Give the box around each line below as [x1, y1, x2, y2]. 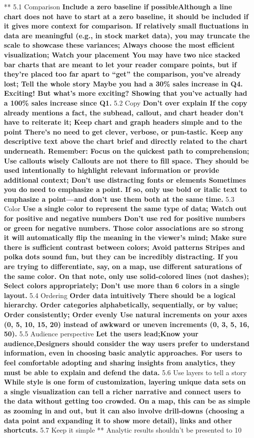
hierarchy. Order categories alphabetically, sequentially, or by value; [4, 300, 238, 310]
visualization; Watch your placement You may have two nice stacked [4, 49, 240, 59]
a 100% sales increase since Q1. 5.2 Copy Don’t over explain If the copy [4, 97, 248, 108]
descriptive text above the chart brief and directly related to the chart [4, 136, 248, 146]
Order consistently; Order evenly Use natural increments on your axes [4, 309, 247, 319]
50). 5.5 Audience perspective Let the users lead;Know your [4, 328, 199, 339]
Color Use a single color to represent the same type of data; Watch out [4, 203, 247, 214]
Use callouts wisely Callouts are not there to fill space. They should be [4, 155, 249, 165]
